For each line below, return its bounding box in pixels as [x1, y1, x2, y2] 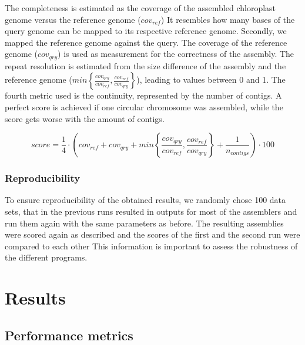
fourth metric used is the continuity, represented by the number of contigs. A [5, 89, 282, 102]
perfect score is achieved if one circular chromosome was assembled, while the [5, 101, 283, 113]
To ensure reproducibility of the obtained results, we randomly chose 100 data [5, 194, 286, 206]
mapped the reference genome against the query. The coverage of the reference [5, 36, 287, 48]
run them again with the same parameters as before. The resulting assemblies [5, 217, 284, 229]
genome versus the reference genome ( [5, 13, 141, 25]
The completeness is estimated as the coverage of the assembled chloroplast [5, 2, 276, 13]
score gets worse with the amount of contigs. [5, 112, 165, 124]
